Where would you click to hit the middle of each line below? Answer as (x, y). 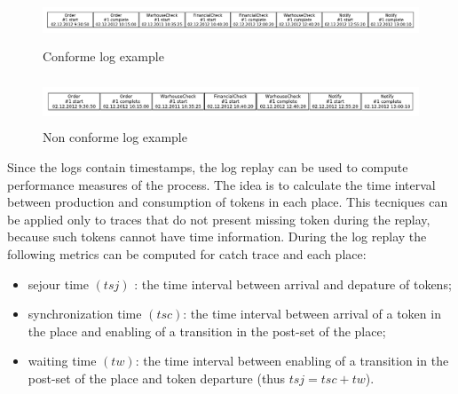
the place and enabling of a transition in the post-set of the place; (207, 331)
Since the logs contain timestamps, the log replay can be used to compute (208, 167)
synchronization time (85, 314)
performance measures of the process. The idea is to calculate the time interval (221, 184)
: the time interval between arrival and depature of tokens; (293, 284)
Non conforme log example (115, 137)
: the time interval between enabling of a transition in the (292, 361)
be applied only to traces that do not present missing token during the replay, (219, 219)
